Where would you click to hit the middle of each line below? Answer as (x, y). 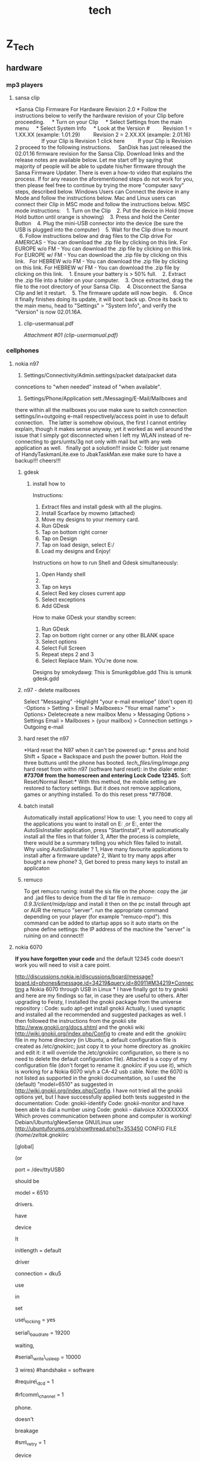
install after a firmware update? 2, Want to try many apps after (100, 855)
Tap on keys (56, 587)
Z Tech (20, 45)
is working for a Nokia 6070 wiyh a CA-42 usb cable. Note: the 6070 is (101, 1071)
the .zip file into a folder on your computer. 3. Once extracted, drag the (104, 280)
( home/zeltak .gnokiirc (42, 1135)
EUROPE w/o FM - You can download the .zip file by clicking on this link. (104, 249)
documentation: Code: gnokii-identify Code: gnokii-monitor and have (99, 1103)
